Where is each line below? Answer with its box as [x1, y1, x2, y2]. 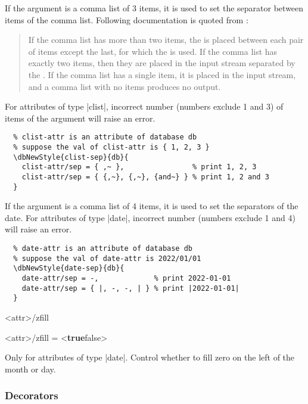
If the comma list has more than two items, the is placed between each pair [28, 33, 304, 46]
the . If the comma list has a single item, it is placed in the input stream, [28, 68, 296, 80]
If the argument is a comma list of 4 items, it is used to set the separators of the [5, 200, 298, 212]
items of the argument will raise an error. [5, 111, 155, 124]
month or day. [5, 362, 56, 375]
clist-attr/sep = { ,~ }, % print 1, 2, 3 [21, 163, 257, 172]
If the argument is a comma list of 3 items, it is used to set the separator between [5, 2, 304, 14]
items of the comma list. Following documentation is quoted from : [5, 13, 248, 26]
